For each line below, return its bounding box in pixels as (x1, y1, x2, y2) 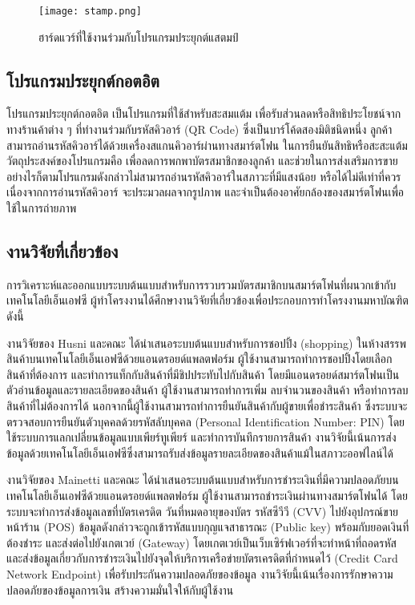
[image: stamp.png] (38, 6, 142, 17)
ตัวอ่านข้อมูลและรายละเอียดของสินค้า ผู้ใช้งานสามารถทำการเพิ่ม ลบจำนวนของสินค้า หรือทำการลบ (6, 381, 409, 398)
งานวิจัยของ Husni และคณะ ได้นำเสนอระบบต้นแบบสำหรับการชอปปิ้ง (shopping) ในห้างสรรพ (6, 334, 406, 351)
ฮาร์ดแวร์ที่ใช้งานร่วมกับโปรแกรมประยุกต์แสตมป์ (38, 28, 239, 45)
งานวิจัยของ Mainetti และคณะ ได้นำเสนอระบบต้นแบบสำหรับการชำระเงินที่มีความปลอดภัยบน (6, 471, 399, 488)
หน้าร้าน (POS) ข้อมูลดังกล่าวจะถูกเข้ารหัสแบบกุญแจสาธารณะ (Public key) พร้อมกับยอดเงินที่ (6, 518, 409, 535)
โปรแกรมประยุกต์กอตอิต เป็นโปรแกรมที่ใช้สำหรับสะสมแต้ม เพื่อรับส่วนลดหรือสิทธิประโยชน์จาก (6, 105, 401, 122)
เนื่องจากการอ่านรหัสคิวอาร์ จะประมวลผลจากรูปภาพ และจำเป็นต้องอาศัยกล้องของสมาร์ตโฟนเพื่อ (6, 184, 405, 200)
